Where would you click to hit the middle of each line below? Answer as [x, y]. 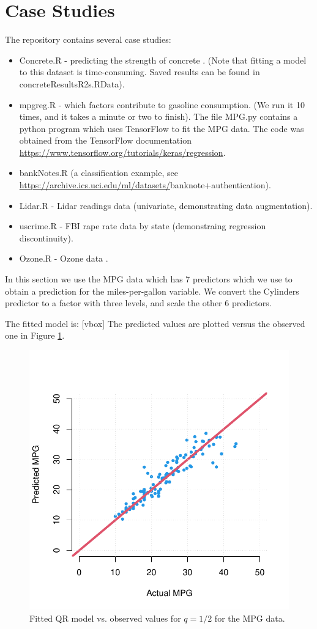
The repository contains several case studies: [88, 39]
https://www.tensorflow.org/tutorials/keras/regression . [122, 152]
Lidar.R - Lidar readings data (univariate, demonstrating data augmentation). [166, 205]
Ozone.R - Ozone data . [64, 258]
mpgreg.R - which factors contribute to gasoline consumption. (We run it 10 [162, 104]
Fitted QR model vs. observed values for [105, 618]
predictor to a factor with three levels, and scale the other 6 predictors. [138, 303]
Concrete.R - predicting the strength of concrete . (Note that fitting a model [163, 60]
